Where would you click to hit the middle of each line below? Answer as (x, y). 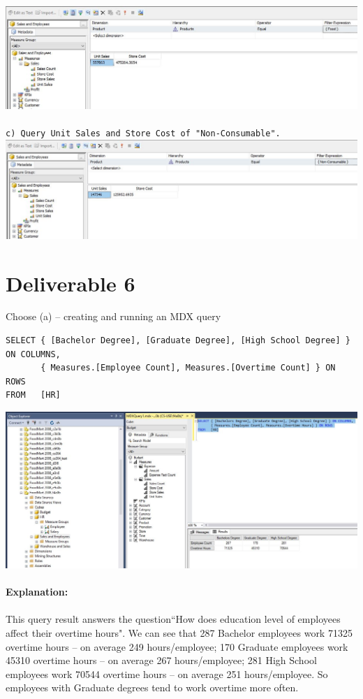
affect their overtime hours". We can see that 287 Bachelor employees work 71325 (179, 632)
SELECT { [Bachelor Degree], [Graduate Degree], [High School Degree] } (178, 341)
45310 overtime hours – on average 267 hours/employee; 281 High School (161, 660)
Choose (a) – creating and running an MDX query (113, 316)
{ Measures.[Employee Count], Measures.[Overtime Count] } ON (188, 368)
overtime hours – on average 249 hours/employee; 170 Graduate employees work (177, 646)
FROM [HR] (33, 395)
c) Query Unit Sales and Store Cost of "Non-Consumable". (143, 134)
